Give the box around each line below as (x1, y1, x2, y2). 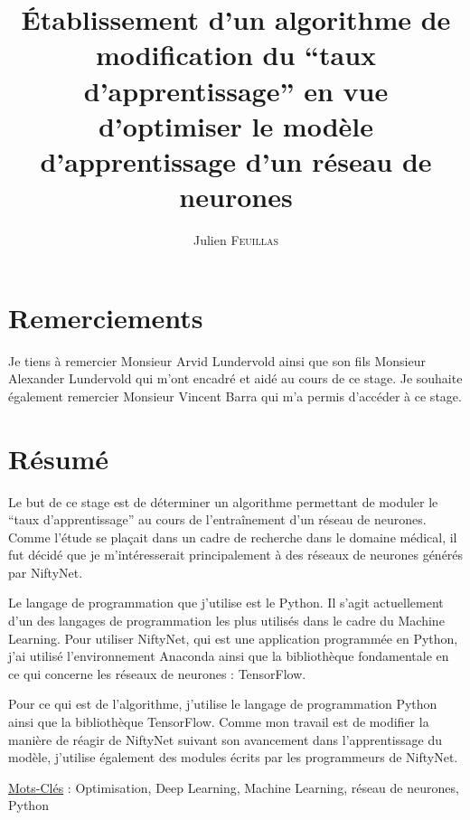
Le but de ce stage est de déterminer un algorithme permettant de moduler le (8, 492, 438, 511)
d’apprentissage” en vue (83, 71, 389, 108)
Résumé (8, 439, 109, 476)
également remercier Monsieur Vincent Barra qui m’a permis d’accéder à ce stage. (8, 386, 462, 405)
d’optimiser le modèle (98, 107, 374, 144)
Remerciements (8, 298, 203, 335)
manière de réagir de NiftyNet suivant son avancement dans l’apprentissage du (8, 730, 443, 749)
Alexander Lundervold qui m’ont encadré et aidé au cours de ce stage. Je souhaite (8, 369, 463, 388)
